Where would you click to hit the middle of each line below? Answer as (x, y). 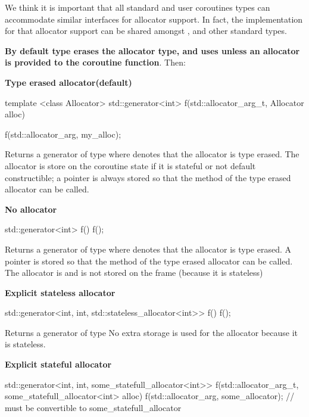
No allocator (31, 209)
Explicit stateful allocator (58, 364)
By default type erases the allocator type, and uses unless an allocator (152, 50)
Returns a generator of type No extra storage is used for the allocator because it (151, 332)
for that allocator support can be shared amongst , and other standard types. (146, 31)
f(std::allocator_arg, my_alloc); (63, 134)
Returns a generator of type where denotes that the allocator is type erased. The (152, 154)
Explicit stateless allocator (60, 292)
